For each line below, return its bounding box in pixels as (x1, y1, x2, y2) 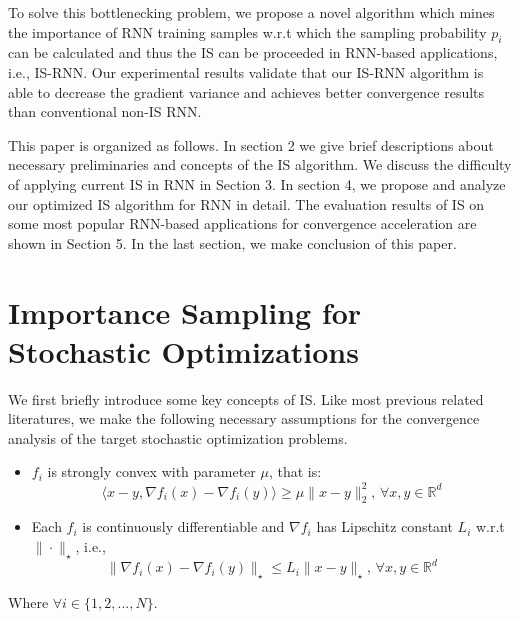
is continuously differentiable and (82, 516, 285, 537)
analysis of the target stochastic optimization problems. (8, 427, 348, 448)
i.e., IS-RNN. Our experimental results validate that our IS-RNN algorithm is (8, 61, 484, 82)
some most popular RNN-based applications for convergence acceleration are (8, 213, 477, 234)
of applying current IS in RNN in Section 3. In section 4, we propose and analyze (8, 173, 506, 194)
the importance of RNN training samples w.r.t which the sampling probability (8, 21, 487, 42)
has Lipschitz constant (316, 516, 453, 537)
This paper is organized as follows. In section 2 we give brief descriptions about (8, 134, 494, 155)
